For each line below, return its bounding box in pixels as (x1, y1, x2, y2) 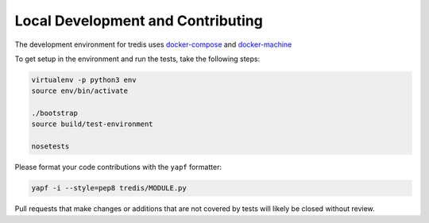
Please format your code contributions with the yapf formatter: (14, 163, 222, 172)
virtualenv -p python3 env (31, 75, 137, 84)
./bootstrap (31, 109, 79, 118)
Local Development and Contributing (14, 12, 264, 29)
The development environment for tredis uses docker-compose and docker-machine (14, 40, 292, 49)
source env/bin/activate (31, 87, 129, 95)
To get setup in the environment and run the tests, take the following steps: (14, 54, 261, 63)
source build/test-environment (31, 120, 154, 129)
